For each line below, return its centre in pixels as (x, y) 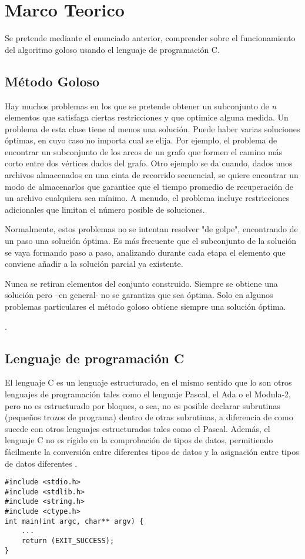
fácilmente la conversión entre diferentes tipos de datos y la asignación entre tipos (152, 451)
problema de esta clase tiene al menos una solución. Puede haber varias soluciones (152, 128)
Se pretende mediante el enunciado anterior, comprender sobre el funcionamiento (150, 38)
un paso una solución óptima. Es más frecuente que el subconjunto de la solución (151, 241)
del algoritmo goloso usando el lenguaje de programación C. (112, 49)
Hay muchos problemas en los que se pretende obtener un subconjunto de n (141, 106)
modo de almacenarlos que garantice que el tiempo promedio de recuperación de (149, 186)
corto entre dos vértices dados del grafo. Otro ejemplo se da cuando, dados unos (149, 163)
